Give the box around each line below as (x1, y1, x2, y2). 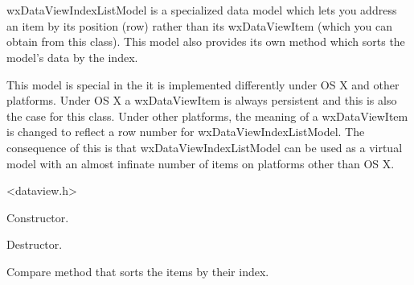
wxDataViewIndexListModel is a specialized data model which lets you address (6, 2, 397, 19)
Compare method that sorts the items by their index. (6, 262, 269, 279)
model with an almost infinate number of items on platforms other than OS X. (6, 155, 395, 171)
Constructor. (6, 209, 69, 225)
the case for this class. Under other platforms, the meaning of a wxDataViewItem (6, 107, 408, 124)
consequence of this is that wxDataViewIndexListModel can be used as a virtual (6, 138, 403, 155)
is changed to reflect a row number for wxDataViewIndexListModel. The (6, 123, 365, 140)
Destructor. (6, 236, 63, 253)
